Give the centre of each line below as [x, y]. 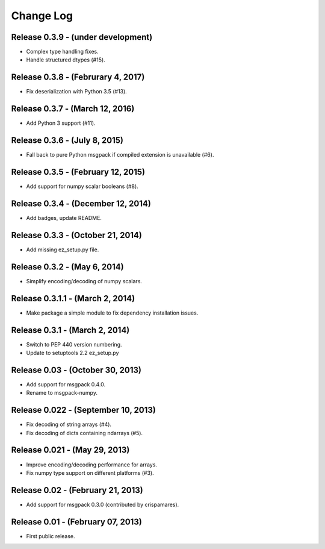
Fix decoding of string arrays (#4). [69, 424]
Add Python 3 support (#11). [61, 123]
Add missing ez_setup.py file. [63, 249]
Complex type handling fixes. [62, 52]
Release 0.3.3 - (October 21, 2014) [77, 235]
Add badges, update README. [64, 218]
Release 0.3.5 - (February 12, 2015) [78, 172]
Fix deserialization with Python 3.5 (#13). [77, 92]
